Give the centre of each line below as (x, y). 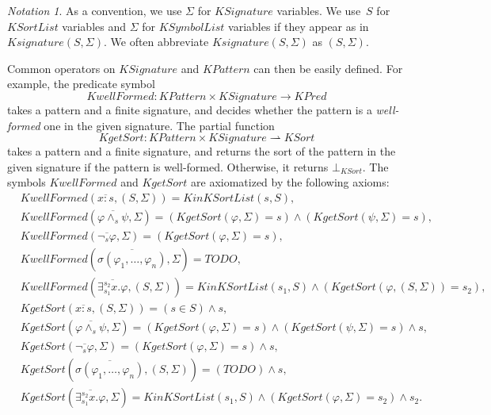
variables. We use (319, 10)
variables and (94, 26)
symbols (27, 182)
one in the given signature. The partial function (159, 125)
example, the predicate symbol (81, 84)
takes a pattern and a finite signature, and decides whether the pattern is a (190, 109)
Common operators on (61, 68)
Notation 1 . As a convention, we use (95, 10)
